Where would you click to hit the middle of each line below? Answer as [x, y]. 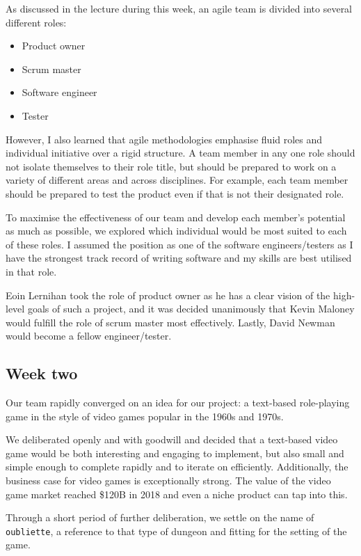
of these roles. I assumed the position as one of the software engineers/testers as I [179, 244]
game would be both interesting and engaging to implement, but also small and [175, 453]
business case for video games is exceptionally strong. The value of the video [168, 480]
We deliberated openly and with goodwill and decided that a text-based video [172, 439]
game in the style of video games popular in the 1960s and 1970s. [145, 416]
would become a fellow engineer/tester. [89, 336]
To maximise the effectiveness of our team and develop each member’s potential [176, 217]
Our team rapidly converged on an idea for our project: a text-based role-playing [178, 403]
